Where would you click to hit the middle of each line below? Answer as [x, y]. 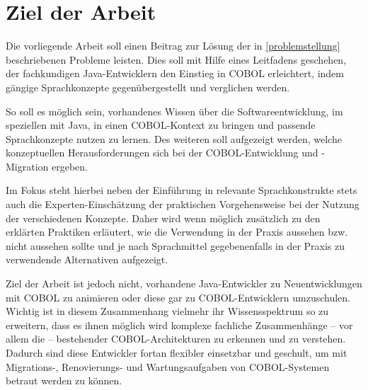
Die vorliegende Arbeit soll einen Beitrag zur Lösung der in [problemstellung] [173, 46]
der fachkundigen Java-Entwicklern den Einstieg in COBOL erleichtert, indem [175, 73]
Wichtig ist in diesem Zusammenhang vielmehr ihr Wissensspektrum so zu [167, 311]
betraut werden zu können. [64, 380]
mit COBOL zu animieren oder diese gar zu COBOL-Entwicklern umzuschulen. [178, 297]
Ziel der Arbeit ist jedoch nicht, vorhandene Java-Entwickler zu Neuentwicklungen [184, 283]
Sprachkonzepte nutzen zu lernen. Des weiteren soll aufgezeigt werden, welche [174, 138]
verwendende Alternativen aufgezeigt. [87, 259]
